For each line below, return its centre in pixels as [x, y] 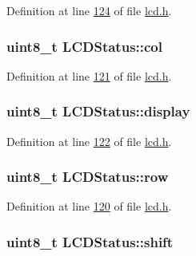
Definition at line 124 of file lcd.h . [89, 10]
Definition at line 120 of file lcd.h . [89, 206]
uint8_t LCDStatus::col [84, 46]
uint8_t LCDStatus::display [98, 111]
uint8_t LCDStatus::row [88, 177]
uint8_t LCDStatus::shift [90, 241]
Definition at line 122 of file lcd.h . [89, 141]
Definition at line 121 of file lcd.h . [89, 75]
